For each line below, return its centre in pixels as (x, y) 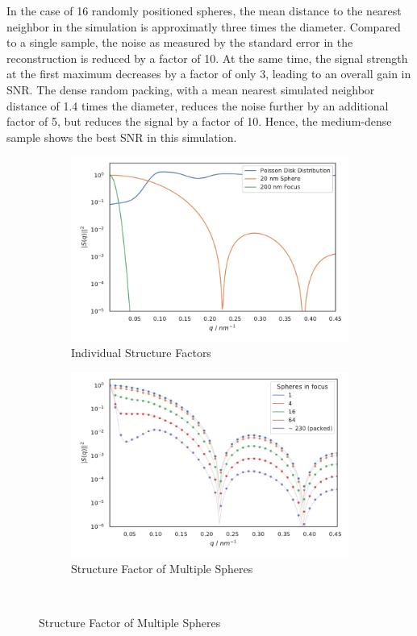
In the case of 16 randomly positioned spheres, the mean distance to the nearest (204, 10)
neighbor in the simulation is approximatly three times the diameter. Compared (204, 26)
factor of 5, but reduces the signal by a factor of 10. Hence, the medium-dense (199, 121)
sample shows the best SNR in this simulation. (122, 137)
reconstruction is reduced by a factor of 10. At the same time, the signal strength (207, 58)
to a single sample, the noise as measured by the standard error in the (180, 42)
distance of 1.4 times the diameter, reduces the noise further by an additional (198, 105)
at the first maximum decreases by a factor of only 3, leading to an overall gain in (209, 74)
